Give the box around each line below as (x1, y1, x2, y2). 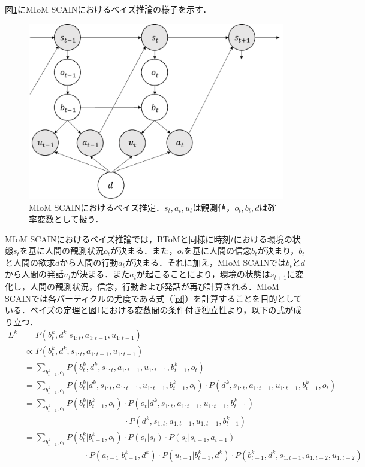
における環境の (233, 232, 292, 245)
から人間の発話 (5, 268, 64, 280)
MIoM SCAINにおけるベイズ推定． (29, 201, 164, 213)
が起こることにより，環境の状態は (137, 268, 270, 280)
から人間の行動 (59, 256, 119, 268)
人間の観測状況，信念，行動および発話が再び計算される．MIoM (29, 280, 279, 292)
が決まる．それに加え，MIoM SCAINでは (125, 256, 286, 268)
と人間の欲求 (5, 256, 55, 268)
